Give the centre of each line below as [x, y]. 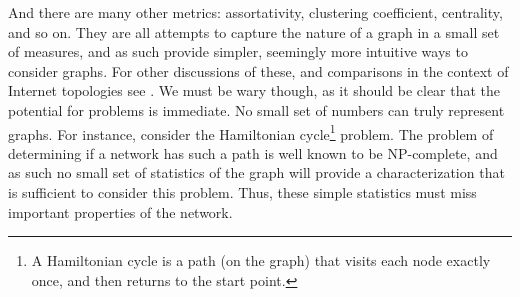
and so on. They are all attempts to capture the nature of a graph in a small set [254, 31]
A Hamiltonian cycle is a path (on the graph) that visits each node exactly [261, 260]
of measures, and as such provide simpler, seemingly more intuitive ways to [238, 51]
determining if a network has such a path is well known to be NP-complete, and [253, 152]
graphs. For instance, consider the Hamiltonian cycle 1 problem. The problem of [251, 132]
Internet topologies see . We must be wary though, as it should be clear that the [254, 90]
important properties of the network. [120, 211]
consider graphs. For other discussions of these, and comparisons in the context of [258, 70]
